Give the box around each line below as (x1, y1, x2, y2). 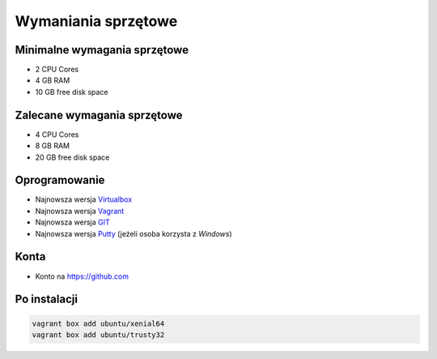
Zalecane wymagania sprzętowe (15, 108, 183, 122)
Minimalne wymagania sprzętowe (15, 43, 189, 57)
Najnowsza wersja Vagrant (35, 206, 125, 216)
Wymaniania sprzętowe (15, 12, 178, 30)
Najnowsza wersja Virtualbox (35, 194, 133, 204)
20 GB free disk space (35, 152, 110, 162)
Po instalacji (15, 293, 78, 306)
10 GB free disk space (35, 87, 108, 96)
